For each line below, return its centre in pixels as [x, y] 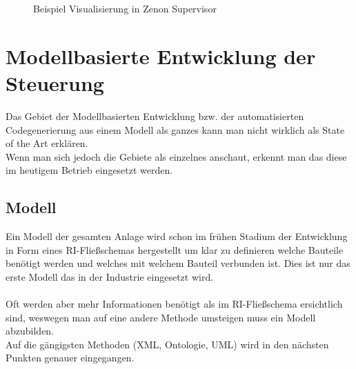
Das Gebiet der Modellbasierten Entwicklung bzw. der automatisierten [155, 116]
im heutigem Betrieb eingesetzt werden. [89, 170]
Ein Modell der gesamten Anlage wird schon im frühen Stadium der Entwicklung [177, 236]
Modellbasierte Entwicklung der [161, 56]
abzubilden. [30, 331]
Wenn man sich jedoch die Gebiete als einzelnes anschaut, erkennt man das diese [176, 156]
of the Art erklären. [47, 143]
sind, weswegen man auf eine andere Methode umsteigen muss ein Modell [161, 317]
